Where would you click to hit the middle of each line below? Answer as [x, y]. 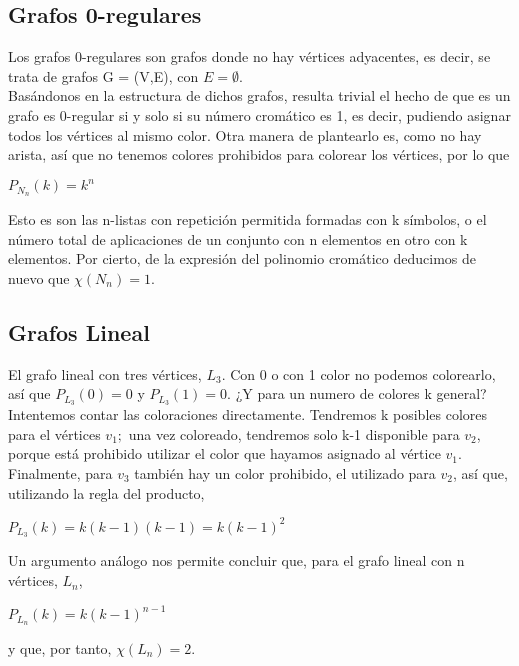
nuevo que [39, 277]
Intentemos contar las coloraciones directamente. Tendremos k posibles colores [247, 414]
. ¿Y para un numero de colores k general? [357, 393]
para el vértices [54, 433]
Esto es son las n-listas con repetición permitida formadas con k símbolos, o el [247, 219]
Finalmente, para [60, 472]
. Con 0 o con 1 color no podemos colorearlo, [358, 373]
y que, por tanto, [60, 648]
